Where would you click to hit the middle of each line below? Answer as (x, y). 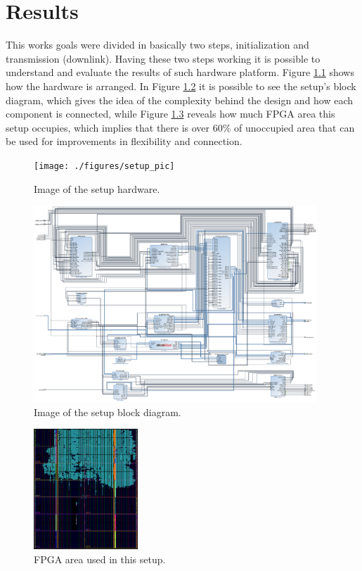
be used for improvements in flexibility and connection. (124, 141)
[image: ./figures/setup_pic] (104, 166)
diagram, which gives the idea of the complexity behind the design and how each (180, 100)
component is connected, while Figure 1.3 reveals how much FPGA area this (170, 114)
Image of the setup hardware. (97, 188)
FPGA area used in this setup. (100, 559)
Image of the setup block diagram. (108, 412)
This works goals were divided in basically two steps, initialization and (157, 45)
